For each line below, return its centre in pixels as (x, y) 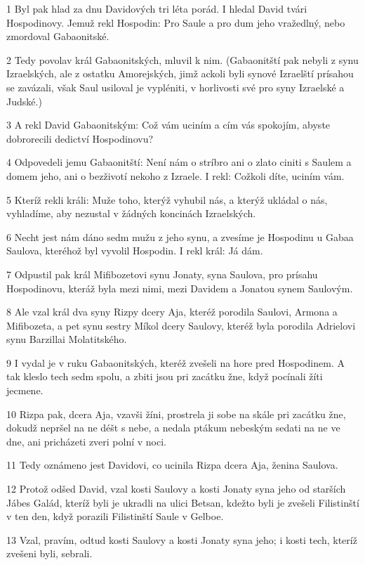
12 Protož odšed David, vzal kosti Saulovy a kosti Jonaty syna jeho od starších (176, 489)
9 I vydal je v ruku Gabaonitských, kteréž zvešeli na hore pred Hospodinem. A (175, 362)
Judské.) (24, 101)
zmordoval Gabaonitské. (58, 36)
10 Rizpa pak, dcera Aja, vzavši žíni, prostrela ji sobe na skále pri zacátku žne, (176, 414)
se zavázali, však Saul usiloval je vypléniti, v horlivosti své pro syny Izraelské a (175, 87)
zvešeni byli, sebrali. (49, 553)
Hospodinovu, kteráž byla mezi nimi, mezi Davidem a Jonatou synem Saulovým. (180, 288)
